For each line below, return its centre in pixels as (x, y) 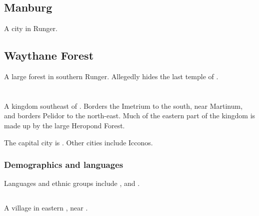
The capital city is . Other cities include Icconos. (78, 142)
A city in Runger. (31, 28)
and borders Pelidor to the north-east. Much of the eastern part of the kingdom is (130, 116)
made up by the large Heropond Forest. (64, 125)
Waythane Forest (49, 55)
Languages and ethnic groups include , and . (72, 183)
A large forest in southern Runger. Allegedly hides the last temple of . (111, 76)
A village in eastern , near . (46, 208)
